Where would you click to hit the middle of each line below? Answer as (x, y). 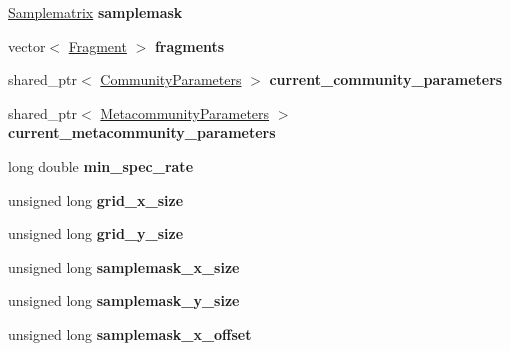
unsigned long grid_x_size (96, 199)
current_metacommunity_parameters (142, 132)
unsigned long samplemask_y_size (124, 300)
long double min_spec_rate (101, 165)
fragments (189, 45)
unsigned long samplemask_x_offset (130, 333)
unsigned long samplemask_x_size (124, 266)
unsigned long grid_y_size (96, 233)
